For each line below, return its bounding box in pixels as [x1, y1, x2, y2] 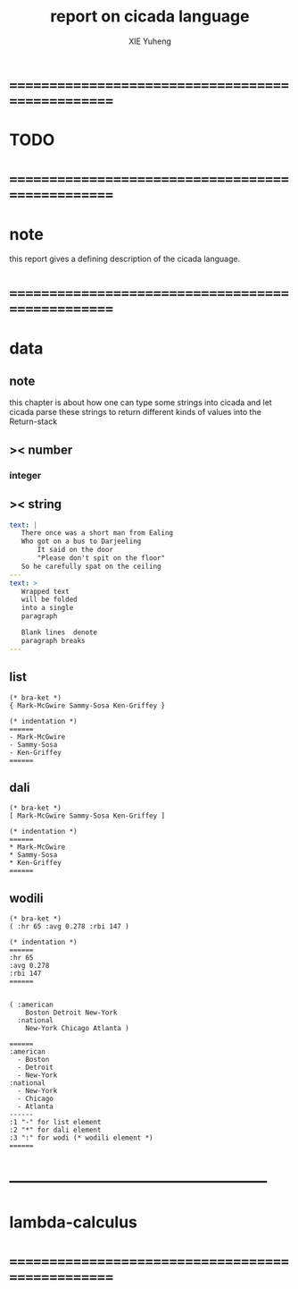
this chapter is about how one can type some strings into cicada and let [9, 397, 272, 408]
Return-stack [9, 416, 58, 427]
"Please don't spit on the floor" [37, 554, 166, 563]
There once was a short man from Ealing [21, 529, 174, 538]
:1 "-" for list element [9, 1118, 102, 1127]
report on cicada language [50, 6, 250, 27]
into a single [21, 604, 74, 613]
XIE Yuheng [128, 36, 172, 47]
